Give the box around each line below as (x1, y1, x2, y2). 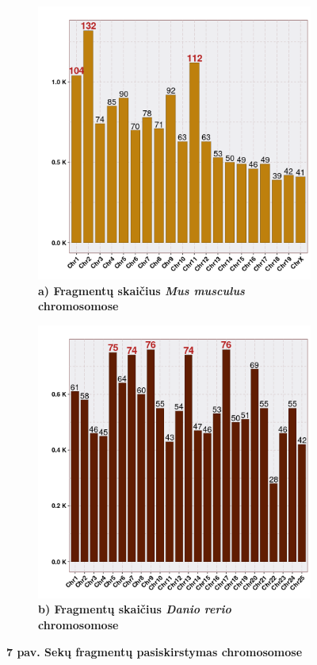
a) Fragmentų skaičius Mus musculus (38, 282, 245, 298)
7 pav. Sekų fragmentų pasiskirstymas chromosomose (6, 643, 303, 659)
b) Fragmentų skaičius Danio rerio (38, 601, 231, 617)
